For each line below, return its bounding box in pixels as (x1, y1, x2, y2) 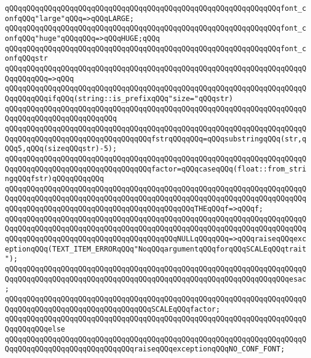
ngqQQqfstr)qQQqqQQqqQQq (5, 174, 104, 184)
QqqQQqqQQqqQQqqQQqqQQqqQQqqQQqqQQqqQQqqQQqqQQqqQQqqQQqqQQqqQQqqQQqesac (5, 274, 307, 283)
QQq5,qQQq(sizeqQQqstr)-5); (5, 144, 117, 153)
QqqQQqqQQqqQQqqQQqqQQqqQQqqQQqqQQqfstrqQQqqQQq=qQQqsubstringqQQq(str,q (5, 134, 307, 143)
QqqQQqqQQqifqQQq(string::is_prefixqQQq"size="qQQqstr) (5, 94, 233, 103)
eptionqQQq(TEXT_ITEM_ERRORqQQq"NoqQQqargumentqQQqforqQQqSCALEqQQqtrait (5, 244, 307, 253)
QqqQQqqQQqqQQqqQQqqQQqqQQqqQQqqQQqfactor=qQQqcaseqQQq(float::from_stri (5, 164, 307, 173)
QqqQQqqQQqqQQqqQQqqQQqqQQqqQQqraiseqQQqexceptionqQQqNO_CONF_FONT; (5, 345, 285, 354)
